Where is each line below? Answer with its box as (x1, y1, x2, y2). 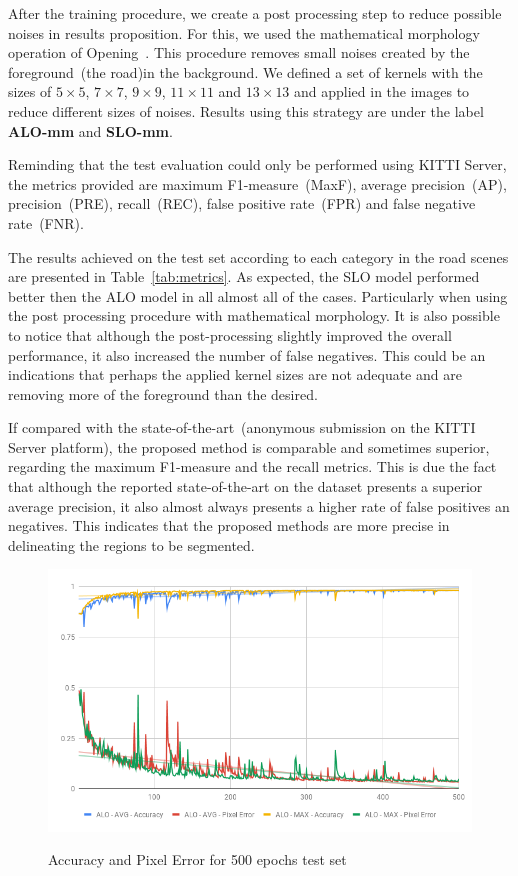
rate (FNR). (8, 212, 84, 233)
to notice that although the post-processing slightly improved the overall (8, 324, 452, 345)
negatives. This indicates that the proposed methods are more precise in (8, 515, 450, 536)
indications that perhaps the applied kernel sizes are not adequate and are (8, 364, 462, 385)
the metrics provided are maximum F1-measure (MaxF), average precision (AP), (8, 173, 507, 194)
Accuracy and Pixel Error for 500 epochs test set (48, 849, 347, 870)
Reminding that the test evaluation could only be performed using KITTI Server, (8, 154, 507, 175)
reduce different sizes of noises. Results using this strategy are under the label (8, 100, 484, 121)
